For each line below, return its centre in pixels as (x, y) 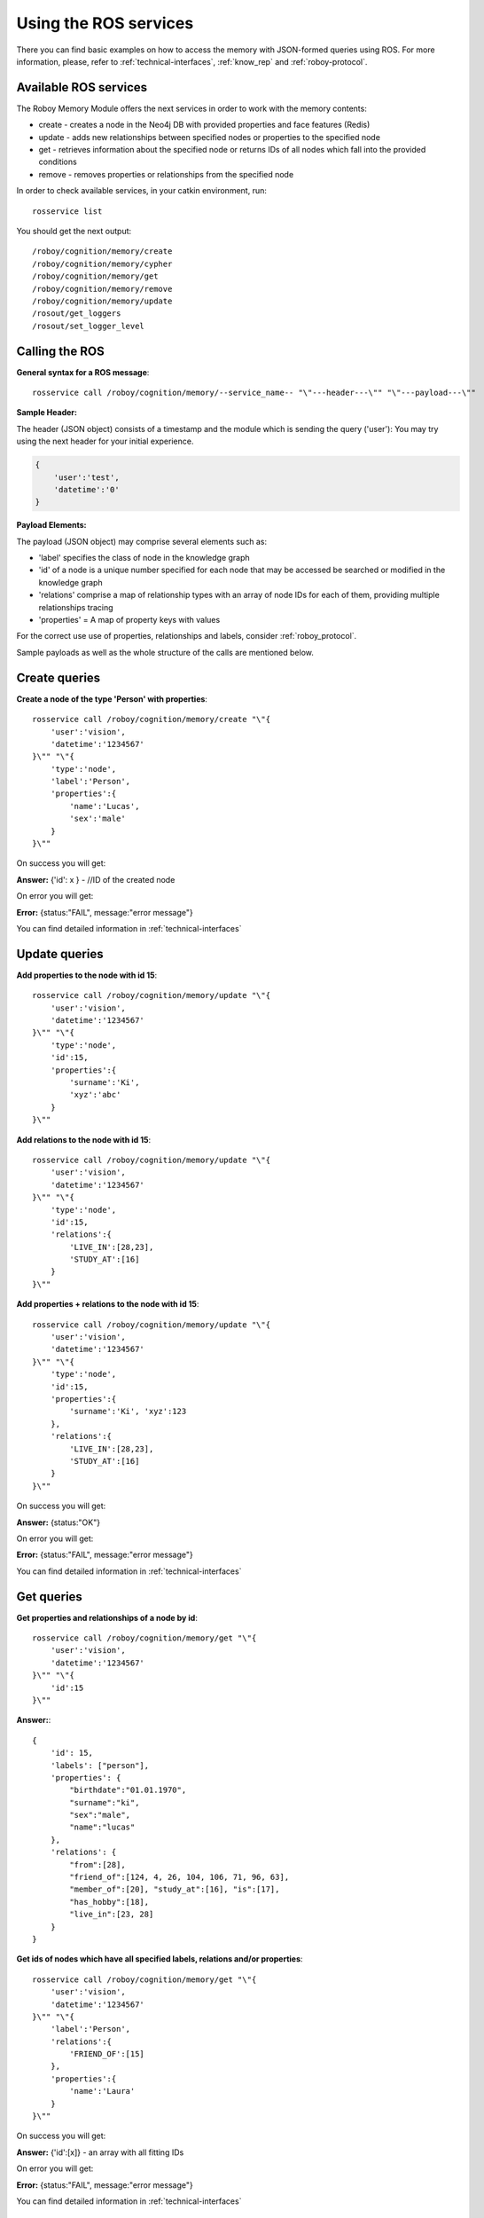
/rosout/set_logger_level (89, 326)
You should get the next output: (74, 231)
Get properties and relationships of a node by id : (107, 1617)
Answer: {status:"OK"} (59, 1522)
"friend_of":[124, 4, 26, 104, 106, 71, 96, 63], (180, 1877)
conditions (58, 162)
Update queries (60, 954)
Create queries (59, 677)
